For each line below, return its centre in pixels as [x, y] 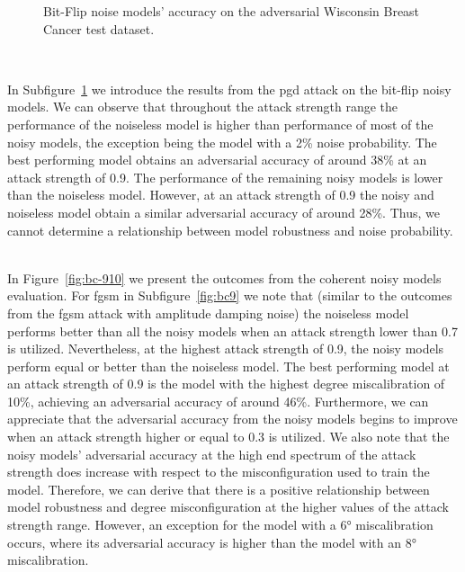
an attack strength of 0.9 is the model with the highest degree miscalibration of [226, 384]
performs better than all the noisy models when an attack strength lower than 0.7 [233, 331]
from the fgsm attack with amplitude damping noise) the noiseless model [208, 313]
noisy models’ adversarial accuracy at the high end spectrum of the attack [212, 454]
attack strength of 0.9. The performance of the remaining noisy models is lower [225, 177]
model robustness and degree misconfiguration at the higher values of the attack [228, 507]
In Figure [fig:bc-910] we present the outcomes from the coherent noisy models [224, 277]
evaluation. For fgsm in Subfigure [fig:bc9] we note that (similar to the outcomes [230, 295]
